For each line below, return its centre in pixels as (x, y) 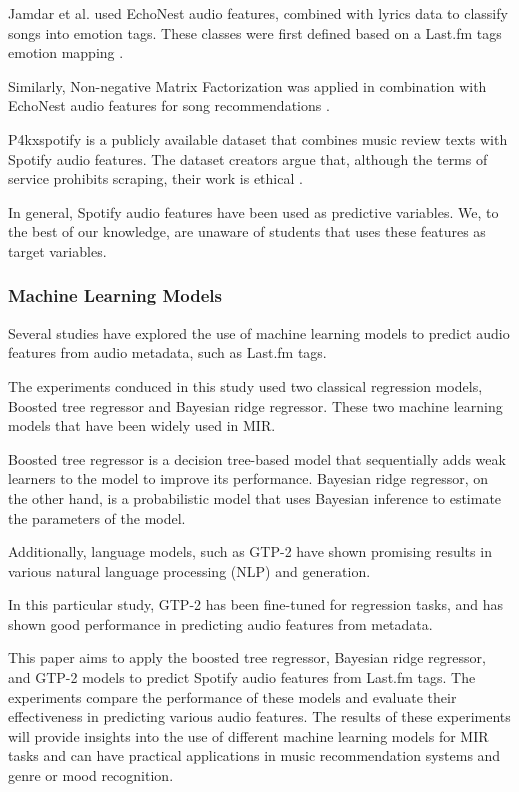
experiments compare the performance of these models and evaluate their (232, 696)
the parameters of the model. (97, 517)
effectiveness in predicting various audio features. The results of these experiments (259, 716)
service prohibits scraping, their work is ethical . (155, 178)
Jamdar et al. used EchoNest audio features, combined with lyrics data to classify (258, 13)
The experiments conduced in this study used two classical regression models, (245, 385)
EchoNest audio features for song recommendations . (169, 105)
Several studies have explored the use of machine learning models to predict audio (259, 332)
